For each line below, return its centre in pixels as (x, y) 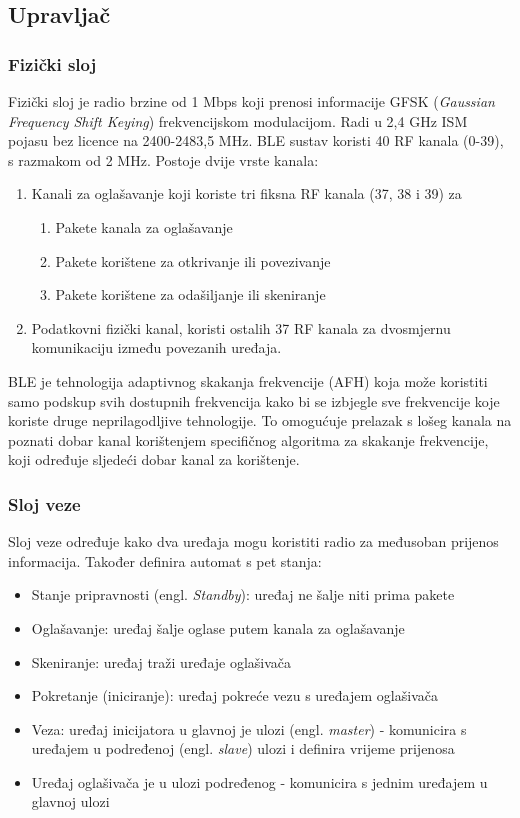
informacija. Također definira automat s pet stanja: (165, 560)
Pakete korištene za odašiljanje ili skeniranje (190, 294)
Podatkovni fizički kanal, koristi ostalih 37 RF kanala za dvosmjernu (241, 327)
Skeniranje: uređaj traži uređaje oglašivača (161, 661)
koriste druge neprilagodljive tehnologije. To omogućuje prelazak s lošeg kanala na (260, 420)
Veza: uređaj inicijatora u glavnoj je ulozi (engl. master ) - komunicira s (249, 728)
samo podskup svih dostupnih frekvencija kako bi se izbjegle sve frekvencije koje (254, 400)
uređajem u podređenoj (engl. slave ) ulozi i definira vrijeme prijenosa (243, 748)
